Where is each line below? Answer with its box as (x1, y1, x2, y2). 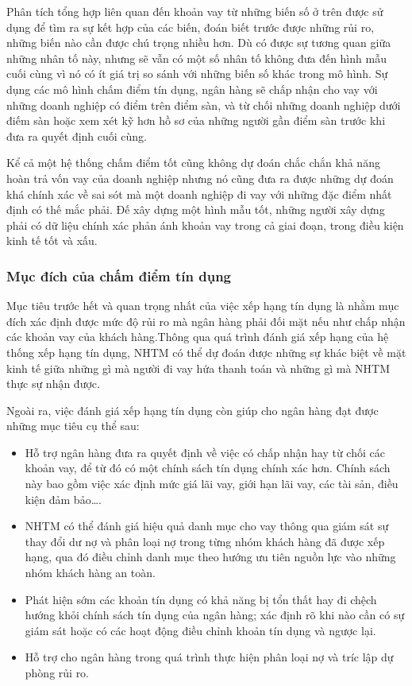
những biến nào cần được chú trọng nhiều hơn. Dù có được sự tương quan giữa (6, 34, 391, 51)
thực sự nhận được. (6, 375, 100, 392)
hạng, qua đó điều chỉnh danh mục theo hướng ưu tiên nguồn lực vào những (25, 548, 396, 565)
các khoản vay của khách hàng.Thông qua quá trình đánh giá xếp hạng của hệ (6, 328, 389, 345)
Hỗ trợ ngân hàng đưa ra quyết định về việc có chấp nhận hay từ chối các (25, 444, 385, 460)
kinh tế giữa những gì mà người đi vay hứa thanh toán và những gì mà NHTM (6, 359, 391, 376)
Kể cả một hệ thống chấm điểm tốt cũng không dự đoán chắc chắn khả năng (6, 154, 380, 171)
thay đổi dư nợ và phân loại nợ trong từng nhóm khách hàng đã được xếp (25, 533, 385, 549)
